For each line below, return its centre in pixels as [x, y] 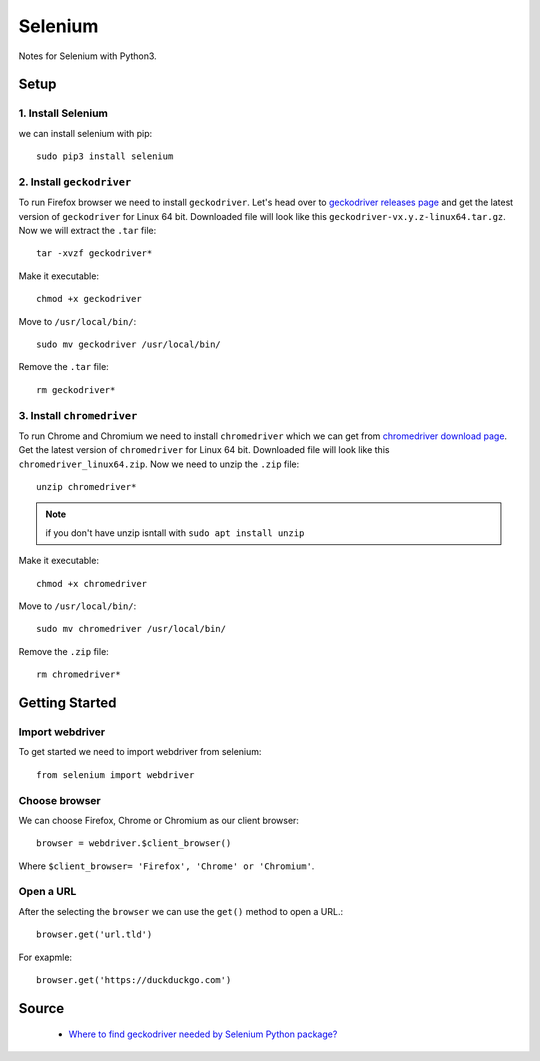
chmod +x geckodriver [89, 299]
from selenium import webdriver [115, 774]
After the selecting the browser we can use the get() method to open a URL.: [181, 911]
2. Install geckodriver [75, 182]
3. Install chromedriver [78, 415]
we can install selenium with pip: [85, 133]
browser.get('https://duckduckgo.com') [134, 979]
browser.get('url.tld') [94, 934]
